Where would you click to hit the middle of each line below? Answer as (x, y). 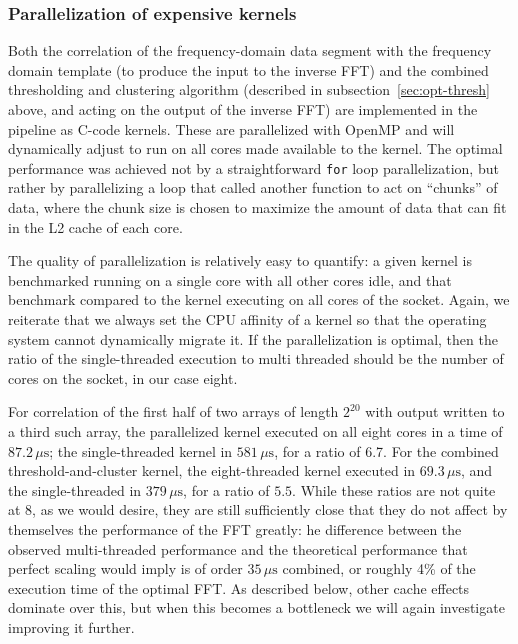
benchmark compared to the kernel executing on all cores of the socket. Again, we (259, 299)
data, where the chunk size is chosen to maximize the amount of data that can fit (257, 207)
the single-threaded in (75, 489)
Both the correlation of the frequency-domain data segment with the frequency (250, 50)
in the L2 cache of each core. (95, 226)
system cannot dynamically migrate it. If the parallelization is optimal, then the (253, 338)
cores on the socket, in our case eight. (123, 377)
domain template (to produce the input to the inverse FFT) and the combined (248, 69)
